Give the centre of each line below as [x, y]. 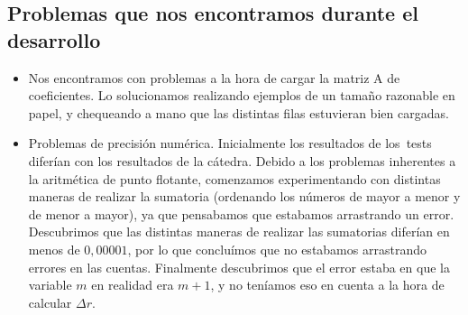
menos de [54, 249]
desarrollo [54, 39]
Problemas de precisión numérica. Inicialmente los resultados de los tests [230, 143]
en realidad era [133, 285]
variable [50, 285]
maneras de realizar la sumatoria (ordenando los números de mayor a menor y [244, 196]
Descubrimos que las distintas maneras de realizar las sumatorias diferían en [239, 232]
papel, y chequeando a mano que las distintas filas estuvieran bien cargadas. [239, 112]
